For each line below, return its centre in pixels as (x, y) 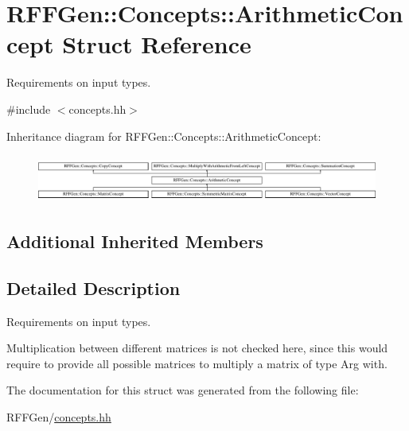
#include (29, 109)
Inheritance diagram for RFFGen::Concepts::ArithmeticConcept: (164, 136)
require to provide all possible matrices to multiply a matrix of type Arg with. (197, 363)
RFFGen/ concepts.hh (59, 417)
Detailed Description (93, 287)
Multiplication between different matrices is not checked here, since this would (197, 348)
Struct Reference (157, 44)
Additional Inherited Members (135, 241)
